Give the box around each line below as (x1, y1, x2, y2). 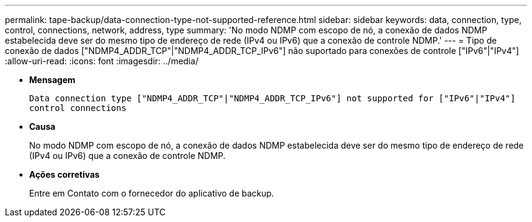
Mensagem (29, 75, 76, 85)
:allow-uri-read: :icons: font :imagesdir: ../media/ (5, 56, 199, 66)
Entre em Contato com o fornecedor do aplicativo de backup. (29, 188, 275, 198)
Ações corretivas (29, 169, 100, 180)
